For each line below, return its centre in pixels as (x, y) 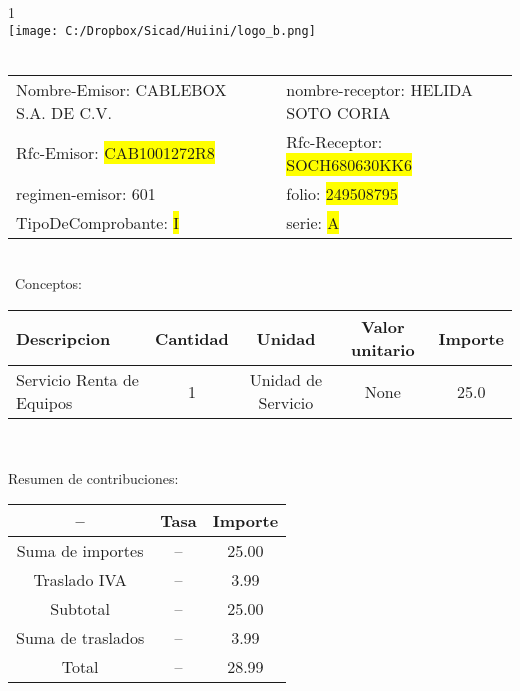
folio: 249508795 (342, 193)
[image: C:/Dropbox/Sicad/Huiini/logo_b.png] (162, 30)
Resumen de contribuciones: (93, 477)
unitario (383, 350)
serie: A (313, 222)
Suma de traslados (80, 638)
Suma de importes (80, 551)
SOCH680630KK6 (349, 164)
